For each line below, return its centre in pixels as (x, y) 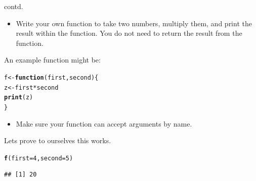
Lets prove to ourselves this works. (58, 140)
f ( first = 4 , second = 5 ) (39, 158)
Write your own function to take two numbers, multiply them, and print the (134, 23)
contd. (14, 6)
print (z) (19, 98)
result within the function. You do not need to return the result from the (129, 33)
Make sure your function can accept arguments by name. (104, 123)
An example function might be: (52, 60)
